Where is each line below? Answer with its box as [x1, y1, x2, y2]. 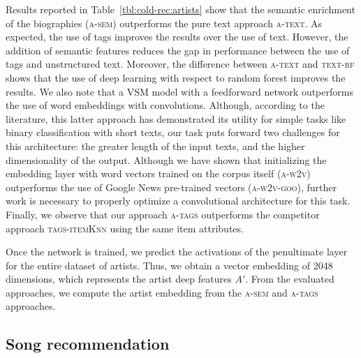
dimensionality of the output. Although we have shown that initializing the [6, 152, 327, 167]
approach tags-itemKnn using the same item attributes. [6, 221, 244, 235]
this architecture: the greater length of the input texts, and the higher [6, 138, 305, 153]
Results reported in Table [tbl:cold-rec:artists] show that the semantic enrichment [6, 2, 355, 16]
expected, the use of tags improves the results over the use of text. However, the [6, 29, 348, 44]
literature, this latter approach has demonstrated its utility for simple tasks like [6, 111, 346, 126]
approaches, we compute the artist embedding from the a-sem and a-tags [6, 285, 318, 299]
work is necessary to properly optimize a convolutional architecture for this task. [6, 193, 351, 208]
